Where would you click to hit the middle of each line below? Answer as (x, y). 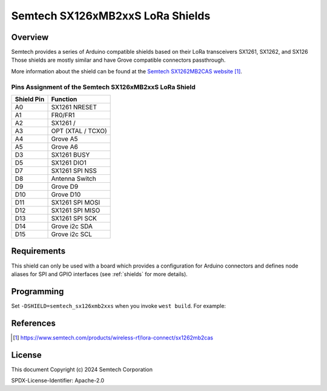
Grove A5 (64, 139)
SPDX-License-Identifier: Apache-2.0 (58, 380)
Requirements (38, 251)
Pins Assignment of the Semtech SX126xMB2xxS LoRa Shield (104, 87)
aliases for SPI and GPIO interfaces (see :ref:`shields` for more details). (99, 274)
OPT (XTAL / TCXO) (79, 131)
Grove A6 (64, 146)
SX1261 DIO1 (69, 162)
